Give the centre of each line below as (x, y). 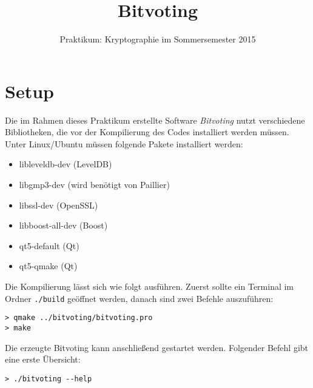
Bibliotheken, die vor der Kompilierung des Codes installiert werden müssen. (147, 132)
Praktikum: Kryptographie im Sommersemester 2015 (158, 39)
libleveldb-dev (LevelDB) (66, 164)
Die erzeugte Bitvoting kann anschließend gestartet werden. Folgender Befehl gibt (157, 347)
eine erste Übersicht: (43, 359)
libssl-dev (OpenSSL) (59, 205)
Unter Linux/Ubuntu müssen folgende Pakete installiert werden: (124, 143)
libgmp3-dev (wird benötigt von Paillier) (94, 185)
